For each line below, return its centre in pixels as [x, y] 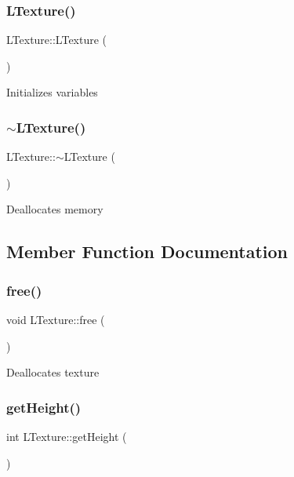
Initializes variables [52, 92]
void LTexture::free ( [56, 319]
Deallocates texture [53, 372]
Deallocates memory [55, 209]
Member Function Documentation [147, 251]
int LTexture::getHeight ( [67, 436]
